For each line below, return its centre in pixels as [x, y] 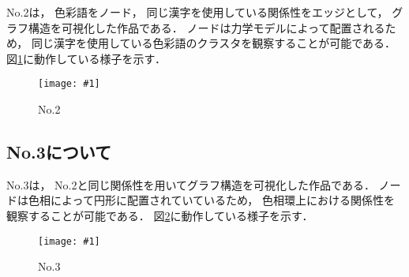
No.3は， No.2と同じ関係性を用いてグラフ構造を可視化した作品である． [191, 184]
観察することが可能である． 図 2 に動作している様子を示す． [160, 216]
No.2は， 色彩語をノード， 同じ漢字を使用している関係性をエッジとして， [197, 12]
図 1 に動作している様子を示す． [86, 58]
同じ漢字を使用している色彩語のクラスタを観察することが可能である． [214, 43]
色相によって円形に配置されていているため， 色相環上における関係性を [211, 200]
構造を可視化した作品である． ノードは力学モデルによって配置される [206, 27]
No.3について [59, 152]
